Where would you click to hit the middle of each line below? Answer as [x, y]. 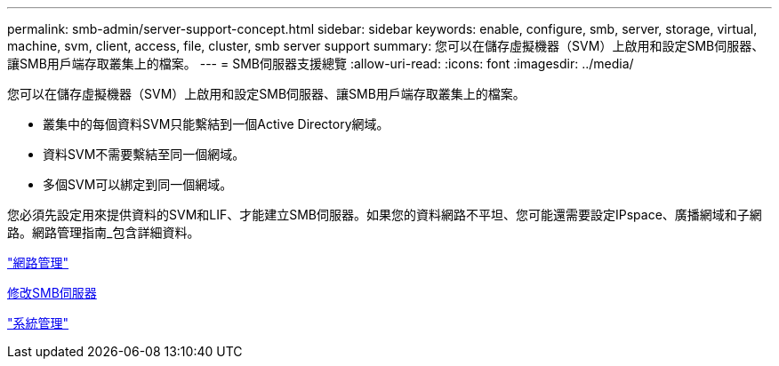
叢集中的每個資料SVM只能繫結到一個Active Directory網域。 [216, 124]
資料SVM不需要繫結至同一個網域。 [144, 154]
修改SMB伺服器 [52, 293]
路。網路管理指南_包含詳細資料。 [104, 232]
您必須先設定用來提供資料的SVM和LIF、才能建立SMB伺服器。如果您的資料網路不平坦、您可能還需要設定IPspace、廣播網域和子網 [385, 215]
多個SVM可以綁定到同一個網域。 [138, 184]
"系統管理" [38, 323]
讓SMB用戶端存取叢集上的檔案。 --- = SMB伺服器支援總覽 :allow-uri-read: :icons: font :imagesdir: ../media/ [321, 64]
